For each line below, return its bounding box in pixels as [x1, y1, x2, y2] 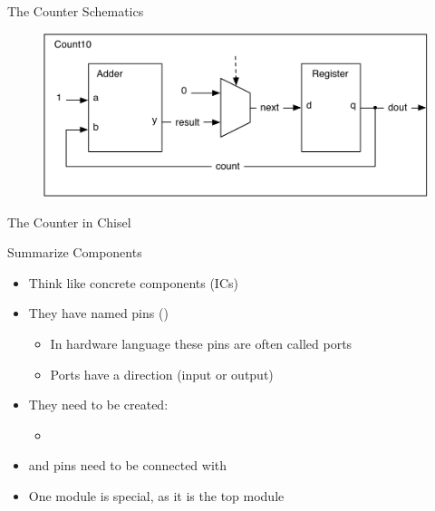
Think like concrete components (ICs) [28, 273, 238, 292]
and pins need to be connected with [28, 456, 227, 475]
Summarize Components [7, 243, 142, 262]
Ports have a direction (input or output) [50, 364, 274, 383]
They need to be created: [28, 395, 169, 414]
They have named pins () [28, 304, 169, 323]
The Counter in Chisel [7, 212, 131, 231]
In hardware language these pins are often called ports [50, 333, 353, 352]
